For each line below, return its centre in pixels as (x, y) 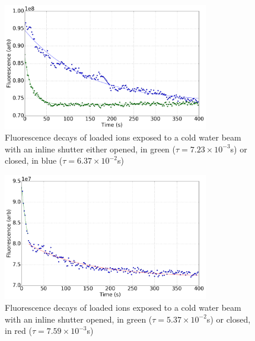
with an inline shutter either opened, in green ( (90, 149)
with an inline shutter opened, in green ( (79, 319)
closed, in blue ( (34, 160)
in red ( (18, 331)
